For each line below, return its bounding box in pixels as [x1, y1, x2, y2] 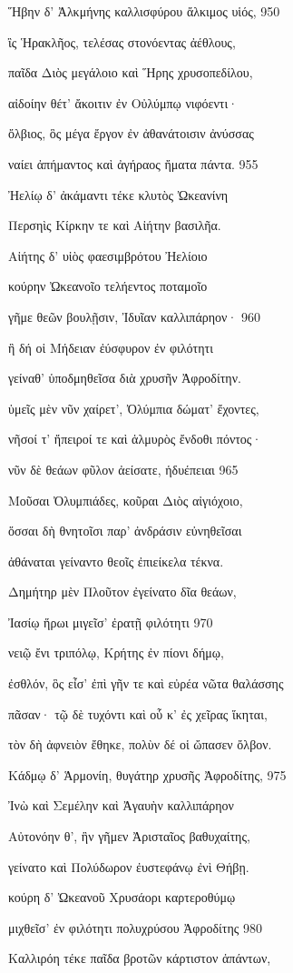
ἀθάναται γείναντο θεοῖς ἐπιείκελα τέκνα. [8, 551, 224, 570]
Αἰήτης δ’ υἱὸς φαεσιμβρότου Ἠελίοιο [8, 246, 208, 265]
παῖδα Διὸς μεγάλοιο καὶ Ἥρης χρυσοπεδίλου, [8, 63, 253, 82]
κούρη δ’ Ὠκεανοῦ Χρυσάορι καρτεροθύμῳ [8, 888, 236, 907]
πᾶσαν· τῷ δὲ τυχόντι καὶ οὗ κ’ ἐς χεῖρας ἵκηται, [8, 704, 268, 723]
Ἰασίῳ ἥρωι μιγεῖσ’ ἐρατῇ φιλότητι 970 [8, 612, 213, 631]
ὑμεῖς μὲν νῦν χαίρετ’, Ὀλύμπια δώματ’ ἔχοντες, [8, 398, 259, 417]
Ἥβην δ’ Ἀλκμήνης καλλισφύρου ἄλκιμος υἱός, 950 [8, 2, 280, 20]
